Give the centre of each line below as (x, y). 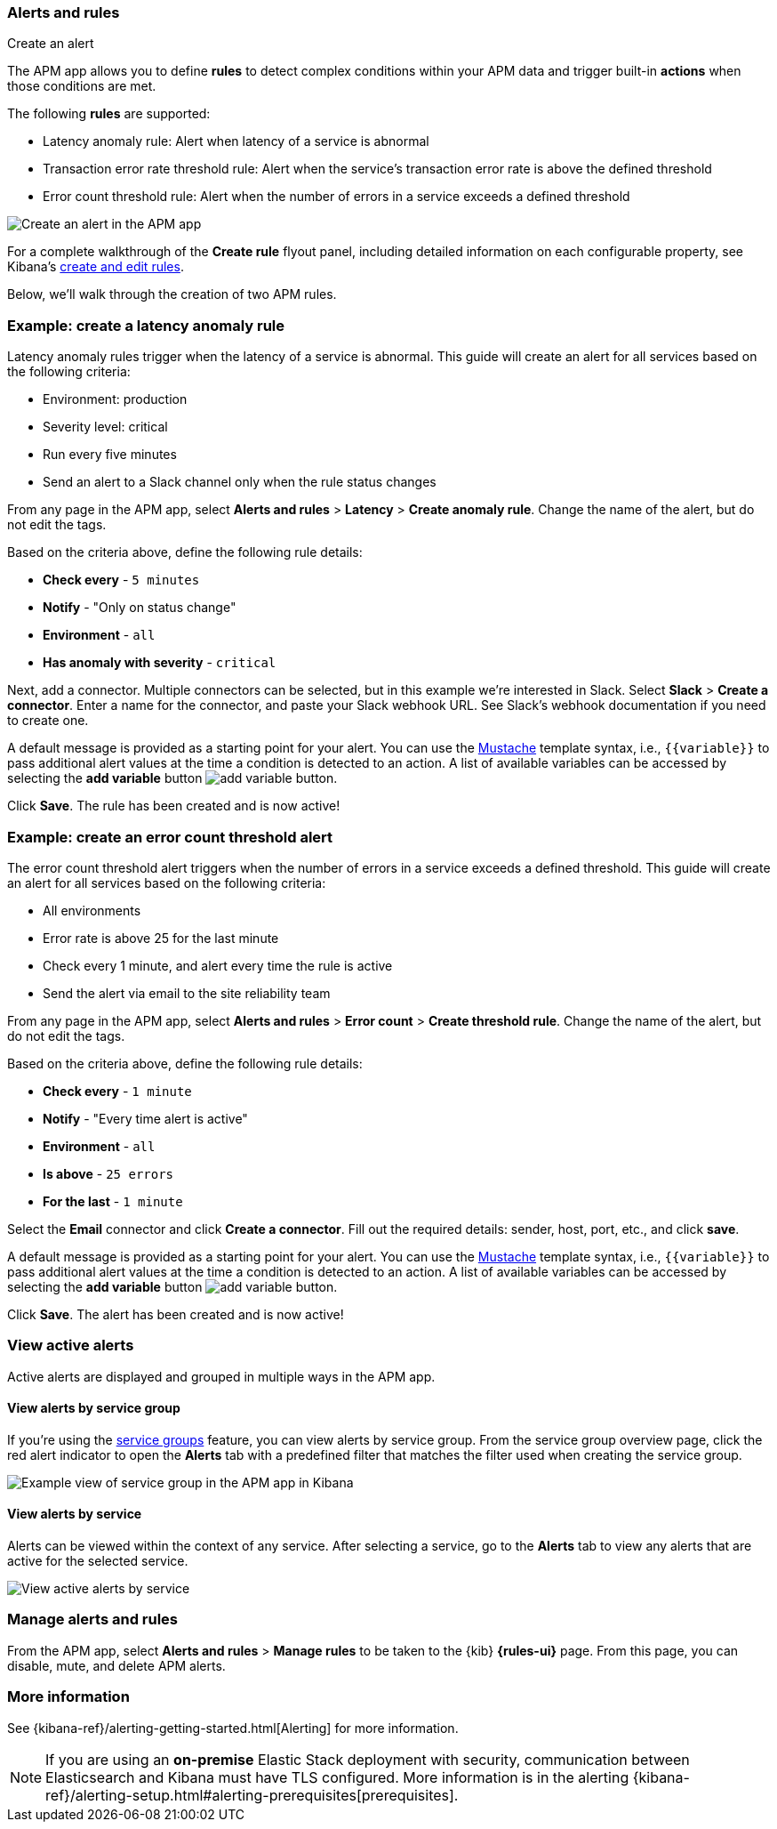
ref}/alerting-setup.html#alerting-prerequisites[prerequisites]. (252, 1795)
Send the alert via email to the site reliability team (187, 993)
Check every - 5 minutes (121, 580)
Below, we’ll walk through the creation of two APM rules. (172, 294)
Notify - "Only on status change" (140, 608)
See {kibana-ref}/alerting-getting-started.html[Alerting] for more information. (233, 1728)
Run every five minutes (110, 455)
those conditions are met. (82, 86)
